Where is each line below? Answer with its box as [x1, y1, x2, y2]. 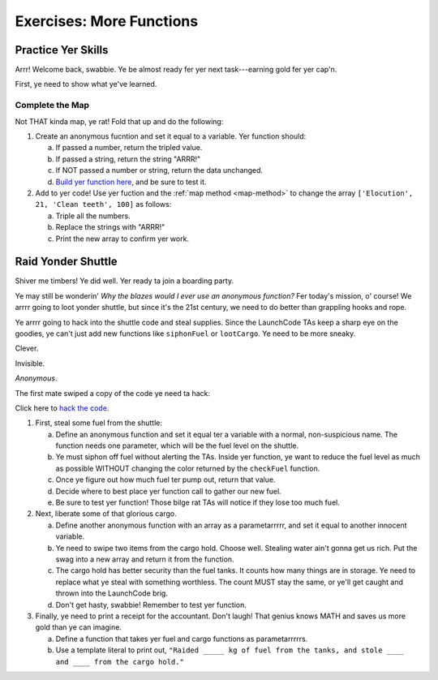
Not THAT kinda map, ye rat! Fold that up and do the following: [15, 116, 224, 126]
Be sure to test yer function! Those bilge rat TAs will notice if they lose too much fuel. [55, 497, 340, 507]
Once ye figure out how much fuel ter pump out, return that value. [55, 475, 276, 484]
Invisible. [15, 358, 45, 368]
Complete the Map [15, 100, 89, 111]
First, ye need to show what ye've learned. [15, 80, 157, 89]
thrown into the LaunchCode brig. [55, 588, 168, 598]
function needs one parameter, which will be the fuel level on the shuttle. [55, 441, 299, 450]
